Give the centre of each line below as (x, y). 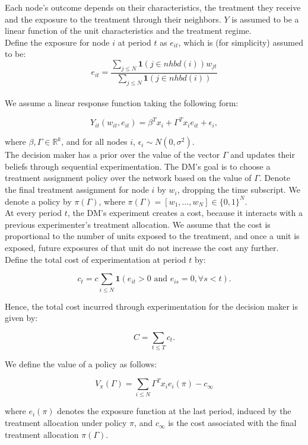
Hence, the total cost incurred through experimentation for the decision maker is (151, 306)
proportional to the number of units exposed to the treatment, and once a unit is (152, 236)
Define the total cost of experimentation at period (96, 259)
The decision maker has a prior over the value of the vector (112, 155)
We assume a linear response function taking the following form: (122, 103)
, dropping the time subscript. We (239, 190)
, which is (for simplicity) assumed (241, 42)
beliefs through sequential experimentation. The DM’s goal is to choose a (138, 166)
